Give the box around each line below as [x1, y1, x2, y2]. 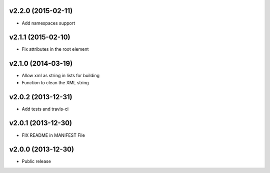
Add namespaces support [21, 20, 75, 26]
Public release [21, 158, 51, 164]
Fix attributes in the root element [21, 46, 89, 52]
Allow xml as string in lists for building [21, 73, 100, 79]
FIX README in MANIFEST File [21, 132, 85, 138]
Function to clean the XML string [21, 79, 89, 85]
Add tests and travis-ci [21, 106, 69, 112]
